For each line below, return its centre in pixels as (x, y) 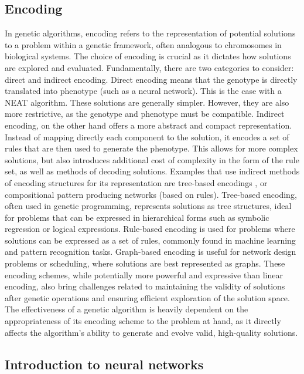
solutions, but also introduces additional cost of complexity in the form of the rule (152, 159)
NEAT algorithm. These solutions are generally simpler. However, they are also (147, 102)
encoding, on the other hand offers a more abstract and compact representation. (148, 125)
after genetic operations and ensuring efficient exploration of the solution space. (147, 297)
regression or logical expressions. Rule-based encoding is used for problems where (150, 229)
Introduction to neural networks (104, 364)
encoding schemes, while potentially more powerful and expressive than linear (144, 274)
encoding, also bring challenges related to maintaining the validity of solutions (145, 286)
